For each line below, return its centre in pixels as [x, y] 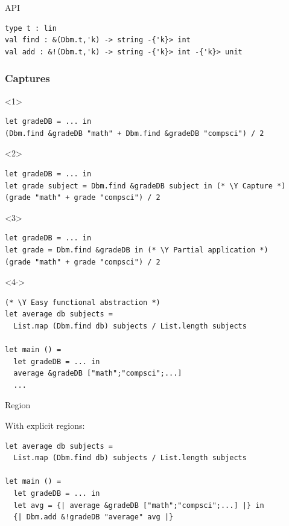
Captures [27, 78]
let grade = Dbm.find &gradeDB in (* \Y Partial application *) [137, 250]
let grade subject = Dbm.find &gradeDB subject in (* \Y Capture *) [145, 186]
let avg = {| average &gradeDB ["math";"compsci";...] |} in [139, 505]
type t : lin [31, 28]
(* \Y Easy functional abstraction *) [83, 302]
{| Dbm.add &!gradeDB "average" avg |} [94, 517]
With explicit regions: [45, 425]
